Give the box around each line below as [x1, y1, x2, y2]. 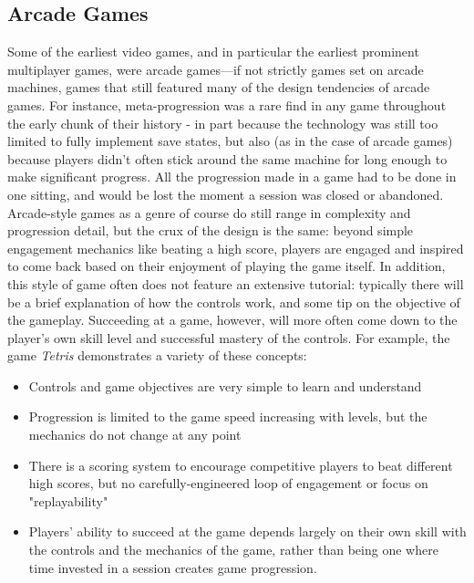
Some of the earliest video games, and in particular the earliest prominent [7, 42, 419, 61]
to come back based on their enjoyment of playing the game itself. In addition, [7, 256, 446, 276]
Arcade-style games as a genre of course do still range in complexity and [7, 203, 411, 222]
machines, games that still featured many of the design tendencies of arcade [7, 78, 430, 97]
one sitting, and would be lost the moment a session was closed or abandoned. [7, 184, 444, 203]
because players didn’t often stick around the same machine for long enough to [7, 149, 448, 168]
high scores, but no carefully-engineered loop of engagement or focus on [28, 474, 428, 493]
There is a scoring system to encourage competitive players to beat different [28, 455, 453, 474]
